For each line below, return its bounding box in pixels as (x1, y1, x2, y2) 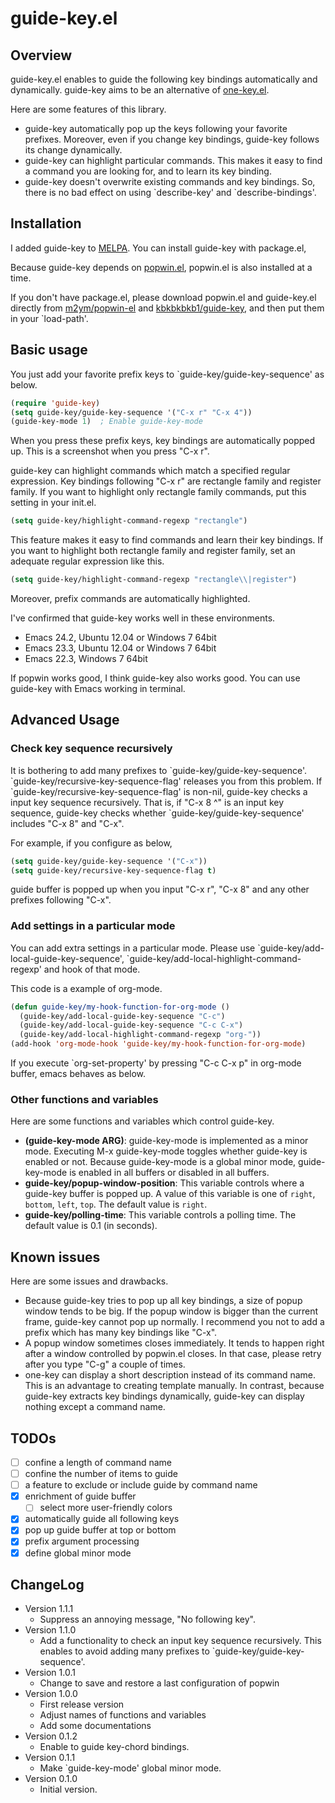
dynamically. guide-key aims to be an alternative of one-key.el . (10, 84, 270, 96)
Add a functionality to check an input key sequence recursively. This (39, 1635, 322, 1647)
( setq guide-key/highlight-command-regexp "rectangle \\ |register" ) (10, 575, 298, 585)
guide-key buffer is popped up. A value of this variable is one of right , (24, 1188, 316, 1200)
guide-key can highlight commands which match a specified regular (10, 465, 291, 477)
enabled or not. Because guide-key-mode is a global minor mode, (24, 1156, 297, 1168)
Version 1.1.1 (24, 1603, 74, 1615)
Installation (10, 215, 82, 232)
